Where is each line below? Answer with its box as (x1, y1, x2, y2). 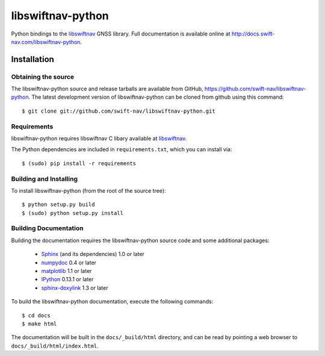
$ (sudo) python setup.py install (22, 210, 123, 216)
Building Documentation (11, 224, 84, 233)
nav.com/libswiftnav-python (11, 38, 81, 45)
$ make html (22, 320, 57, 327)
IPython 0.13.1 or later (41, 276, 94, 283)
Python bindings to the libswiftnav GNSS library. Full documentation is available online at (11, 30, 231, 37)
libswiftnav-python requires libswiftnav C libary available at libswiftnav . (11, 135, 187, 142)
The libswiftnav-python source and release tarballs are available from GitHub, (11, 85, 204, 93)
